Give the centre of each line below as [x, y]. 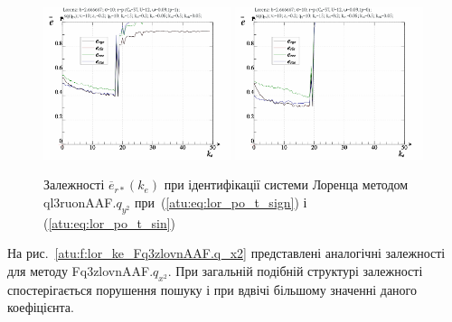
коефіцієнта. [41, 307]
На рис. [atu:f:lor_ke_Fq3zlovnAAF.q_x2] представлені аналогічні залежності [226, 253]
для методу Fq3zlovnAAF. [80, 270]
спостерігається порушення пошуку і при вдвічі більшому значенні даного [212, 289]
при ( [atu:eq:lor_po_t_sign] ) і [221, 202]
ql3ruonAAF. [80, 202]
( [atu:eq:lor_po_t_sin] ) [110, 222]
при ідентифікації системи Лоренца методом [286, 184]
